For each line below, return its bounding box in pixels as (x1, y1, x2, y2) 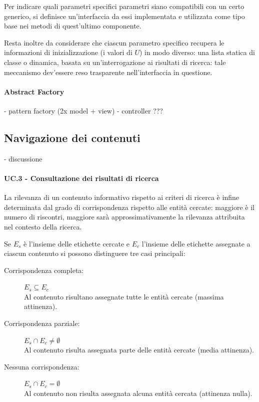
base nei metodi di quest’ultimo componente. (4, 20, 141, 31)
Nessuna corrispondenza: (4, 361, 79, 371)
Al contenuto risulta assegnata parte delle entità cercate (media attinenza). (24, 344, 254, 355)
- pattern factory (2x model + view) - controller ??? (4, 105, 163, 115)
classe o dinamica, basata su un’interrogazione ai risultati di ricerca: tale (4, 56, 226, 67)
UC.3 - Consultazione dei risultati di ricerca (4, 172, 159, 183)
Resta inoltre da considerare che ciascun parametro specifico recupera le (4, 37, 224, 47)
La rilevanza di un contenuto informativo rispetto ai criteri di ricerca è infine (4, 192, 239, 202)
